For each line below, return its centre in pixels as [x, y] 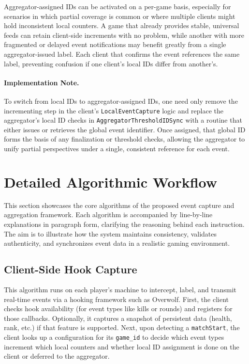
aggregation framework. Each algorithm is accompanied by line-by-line [108, 214]
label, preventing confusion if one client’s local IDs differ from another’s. [111, 63]
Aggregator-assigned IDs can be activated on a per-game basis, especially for [117, 6]
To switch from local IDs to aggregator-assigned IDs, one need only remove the [121, 101]
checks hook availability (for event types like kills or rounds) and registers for [118, 309]
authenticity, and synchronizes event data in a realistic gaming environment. [117, 243]
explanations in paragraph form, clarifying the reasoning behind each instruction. [124, 224]
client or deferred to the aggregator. [57, 356]
